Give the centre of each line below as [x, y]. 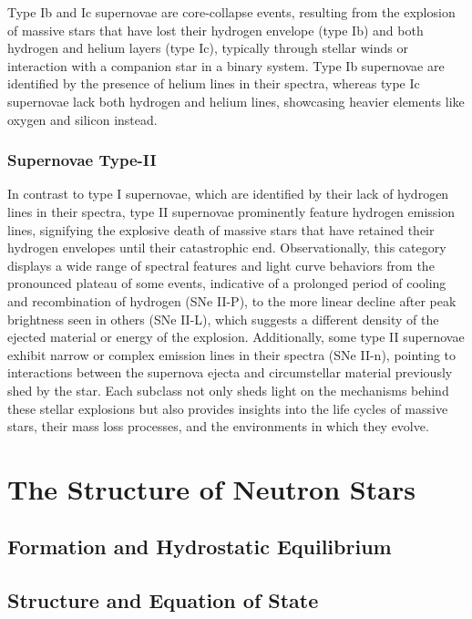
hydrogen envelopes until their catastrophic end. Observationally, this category [227, 248]
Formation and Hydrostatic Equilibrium [200, 547]
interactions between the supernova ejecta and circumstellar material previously [230, 372]
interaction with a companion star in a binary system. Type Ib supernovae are [226, 65]
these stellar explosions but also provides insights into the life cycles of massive [228, 408]
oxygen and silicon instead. [82, 119]
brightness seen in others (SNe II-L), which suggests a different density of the [223, 319]
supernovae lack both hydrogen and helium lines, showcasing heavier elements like [236, 101]
